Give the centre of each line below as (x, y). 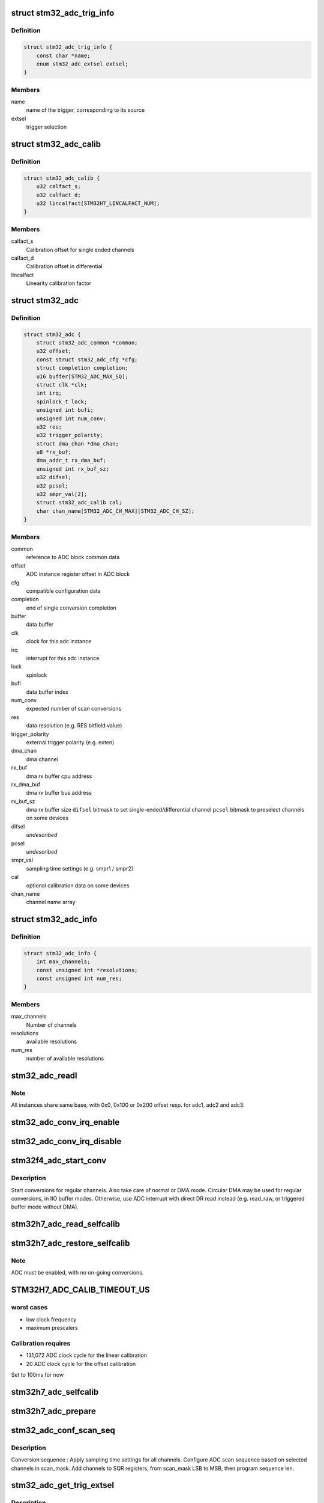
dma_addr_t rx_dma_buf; (71, 461)
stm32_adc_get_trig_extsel (63, 1485)
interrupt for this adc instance (63, 658)
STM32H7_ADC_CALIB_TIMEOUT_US (80, 1290)
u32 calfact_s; (58, 187)
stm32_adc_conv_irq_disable (66, 1141)
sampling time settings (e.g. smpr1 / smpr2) (80, 868)
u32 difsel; (54, 477)
